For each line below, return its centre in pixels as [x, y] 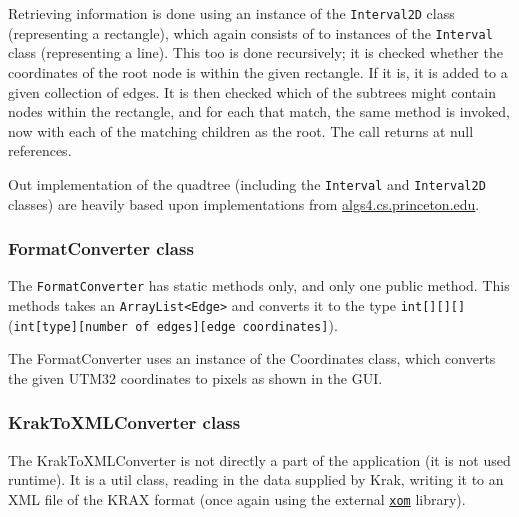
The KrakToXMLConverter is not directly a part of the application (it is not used [259, 459]
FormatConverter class [101, 248]
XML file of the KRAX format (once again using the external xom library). [237, 498]
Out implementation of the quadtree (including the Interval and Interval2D [247, 183]
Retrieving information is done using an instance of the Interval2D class [231, 13]
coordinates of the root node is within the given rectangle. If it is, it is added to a [258, 71]
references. [40, 150]
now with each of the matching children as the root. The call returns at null [241, 130]
